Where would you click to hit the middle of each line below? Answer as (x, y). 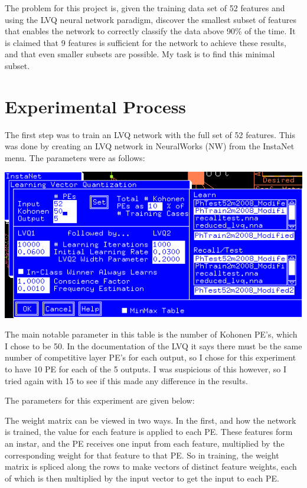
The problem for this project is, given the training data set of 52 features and (145, 8)
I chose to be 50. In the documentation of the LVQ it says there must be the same (153, 345)
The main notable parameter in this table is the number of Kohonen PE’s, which (151, 334)
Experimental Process (96, 106)
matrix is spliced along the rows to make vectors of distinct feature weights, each (151, 466)
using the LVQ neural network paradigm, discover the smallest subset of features (151, 19)
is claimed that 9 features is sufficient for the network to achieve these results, (146, 42)
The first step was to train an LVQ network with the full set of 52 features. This (150, 134)
